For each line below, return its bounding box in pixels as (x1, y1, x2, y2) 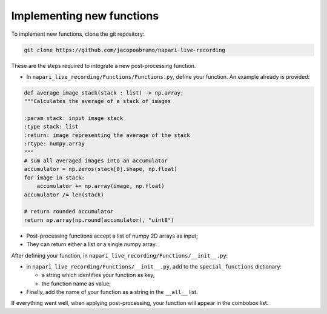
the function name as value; (41, 279, 111, 287)
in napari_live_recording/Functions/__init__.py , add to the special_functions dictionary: (26, 262, 282, 270)
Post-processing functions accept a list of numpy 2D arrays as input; (26, 232, 198, 239)
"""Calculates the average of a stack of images (24, 98, 171, 105)
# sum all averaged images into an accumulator (24, 158, 168, 164)
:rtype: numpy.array (24, 140, 85, 147)
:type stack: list (24, 123, 79, 130)
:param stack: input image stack (24, 115, 124, 122)
